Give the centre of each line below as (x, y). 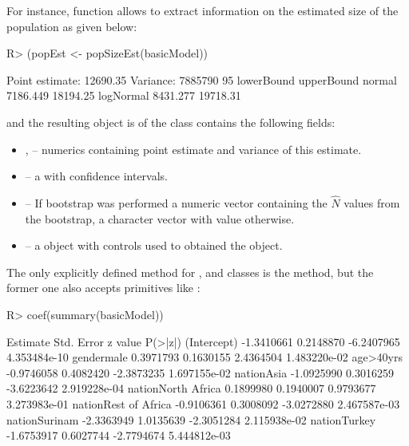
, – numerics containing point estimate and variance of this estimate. (193, 149)
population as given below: (72, 26)
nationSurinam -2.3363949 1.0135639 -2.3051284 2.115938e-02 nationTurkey (191, 419)
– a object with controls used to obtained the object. (154, 245)
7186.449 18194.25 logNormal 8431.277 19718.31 (124, 95)
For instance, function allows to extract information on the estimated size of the (203, 10)
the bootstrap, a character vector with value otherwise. (160, 218)
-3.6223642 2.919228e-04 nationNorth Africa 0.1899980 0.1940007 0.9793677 (191, 388)
